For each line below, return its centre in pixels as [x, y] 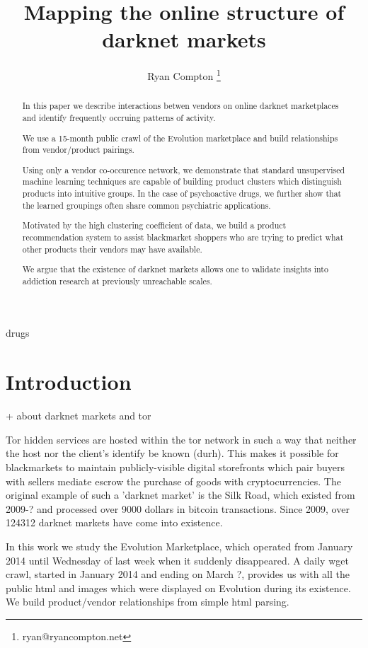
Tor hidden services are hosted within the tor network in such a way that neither [181, 439]
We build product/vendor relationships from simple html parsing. [148, 602]
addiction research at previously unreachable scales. [117, 280]
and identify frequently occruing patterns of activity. [119, 118]
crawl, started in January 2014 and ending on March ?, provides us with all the [178, 574]
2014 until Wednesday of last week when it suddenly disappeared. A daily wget [177, 560]
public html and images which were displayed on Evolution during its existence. [178, 588]
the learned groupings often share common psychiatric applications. [146, 205]
